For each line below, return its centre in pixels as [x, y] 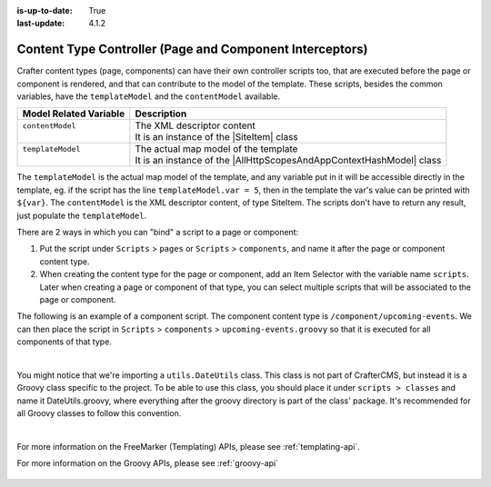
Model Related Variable [74, 114]
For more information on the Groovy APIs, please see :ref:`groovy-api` [148, 463]
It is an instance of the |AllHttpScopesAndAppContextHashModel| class [288, 161]
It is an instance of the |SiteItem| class [217, 137]
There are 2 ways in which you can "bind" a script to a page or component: [158, 233]
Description [161, 114]
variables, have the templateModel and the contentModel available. [149, 96]
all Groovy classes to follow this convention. [99, 413]
